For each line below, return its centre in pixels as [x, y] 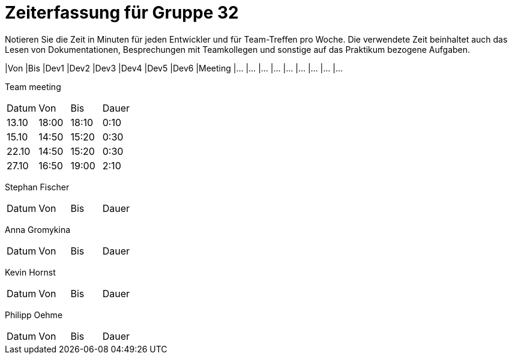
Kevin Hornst [30, 272]
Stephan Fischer [37, 187]
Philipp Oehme [34, 315]
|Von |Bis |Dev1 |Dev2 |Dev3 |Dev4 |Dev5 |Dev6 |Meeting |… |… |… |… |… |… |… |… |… [174, 68]
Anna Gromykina [38, 229]
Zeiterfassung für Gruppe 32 [122, 13]
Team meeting [33, 86]
